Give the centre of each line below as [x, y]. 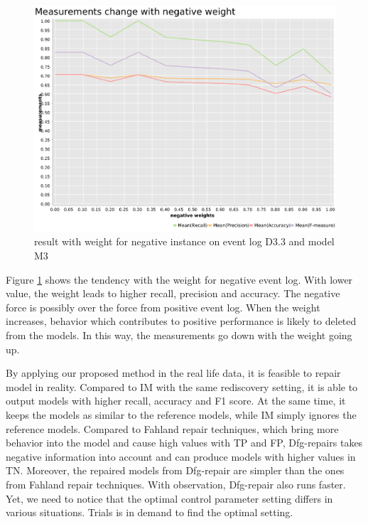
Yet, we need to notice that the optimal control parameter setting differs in [169, 498]
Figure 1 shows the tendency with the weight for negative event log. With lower [179, 279]
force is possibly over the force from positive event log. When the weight [163, 307]
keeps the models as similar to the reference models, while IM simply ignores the [181, 415]
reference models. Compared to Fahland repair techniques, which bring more [172, 428]
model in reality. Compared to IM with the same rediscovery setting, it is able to [182, 386]
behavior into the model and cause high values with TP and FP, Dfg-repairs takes [184, 443]
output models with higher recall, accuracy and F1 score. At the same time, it [176, 401]
